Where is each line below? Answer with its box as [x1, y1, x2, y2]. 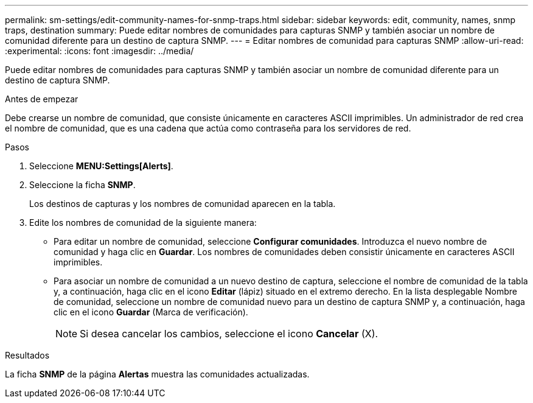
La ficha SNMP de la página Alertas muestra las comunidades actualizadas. [5, 369, 310, 379]
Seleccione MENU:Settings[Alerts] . [29, 161, 173, 171]
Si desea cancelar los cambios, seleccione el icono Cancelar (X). [80, 328, 378, 340]
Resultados [5, 350, 50, 360]
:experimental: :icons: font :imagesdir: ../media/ [5, 46, 194, 56]
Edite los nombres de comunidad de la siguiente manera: [29, 217, 257, 228]
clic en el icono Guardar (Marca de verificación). [54, 307, 248, 317]
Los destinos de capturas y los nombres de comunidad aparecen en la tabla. [29, 198, 336, 209]
